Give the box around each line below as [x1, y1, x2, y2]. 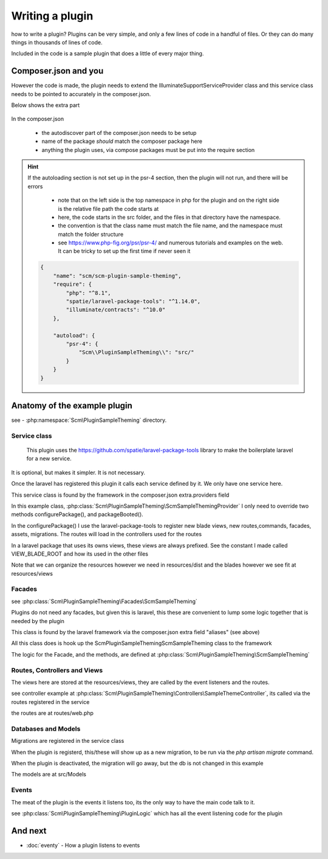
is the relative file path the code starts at [58, 205, 159, 212]
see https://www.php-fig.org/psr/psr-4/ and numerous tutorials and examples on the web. [58, 239, 284, 246]
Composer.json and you [11, 66, 104, 76]
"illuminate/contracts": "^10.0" [66, 306, 166, 313]
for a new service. [26, 455, 72, 462]
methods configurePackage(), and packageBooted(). [11, 511, 144, 518]
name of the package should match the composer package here [41, 137, 203, 145]
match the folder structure [58, 230, 124, 238]
